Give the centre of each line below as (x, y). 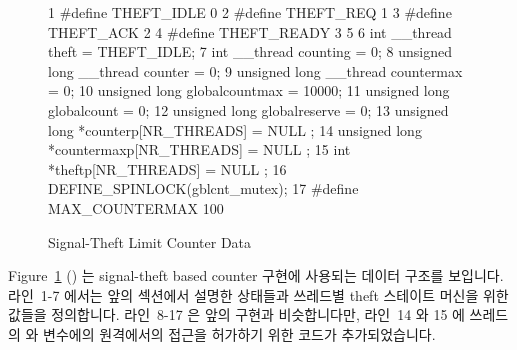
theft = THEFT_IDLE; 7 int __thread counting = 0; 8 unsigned (250, 51)
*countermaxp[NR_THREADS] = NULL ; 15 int (199, 149)
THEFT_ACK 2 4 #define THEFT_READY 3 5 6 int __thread (250, 31)
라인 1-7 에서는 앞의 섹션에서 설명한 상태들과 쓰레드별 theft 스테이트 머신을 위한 (258, 294)
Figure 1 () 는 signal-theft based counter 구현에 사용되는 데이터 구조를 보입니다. (256, 275)
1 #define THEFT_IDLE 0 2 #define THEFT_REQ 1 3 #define (250, 12)
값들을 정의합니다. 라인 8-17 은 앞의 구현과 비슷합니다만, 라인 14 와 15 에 (236, 314)
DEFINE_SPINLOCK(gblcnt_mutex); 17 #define (203, 188)
